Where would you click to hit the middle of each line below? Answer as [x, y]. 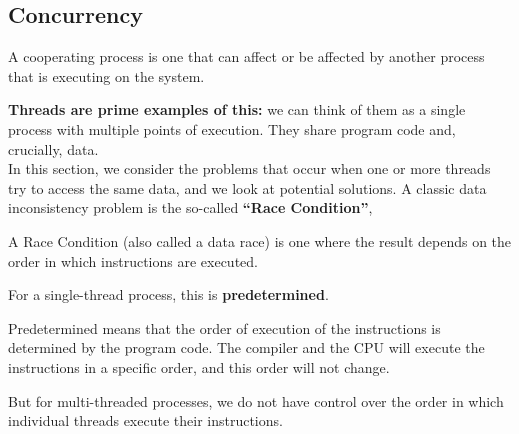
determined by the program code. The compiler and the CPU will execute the [246, 347]
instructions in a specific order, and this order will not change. [199, 366]
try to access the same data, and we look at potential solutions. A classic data [247, 187]
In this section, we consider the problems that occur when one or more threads [249, 168]
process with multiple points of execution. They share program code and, [232, 128]
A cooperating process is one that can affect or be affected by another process [246, 56]
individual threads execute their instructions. [145, 420]
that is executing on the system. [106, 75]
